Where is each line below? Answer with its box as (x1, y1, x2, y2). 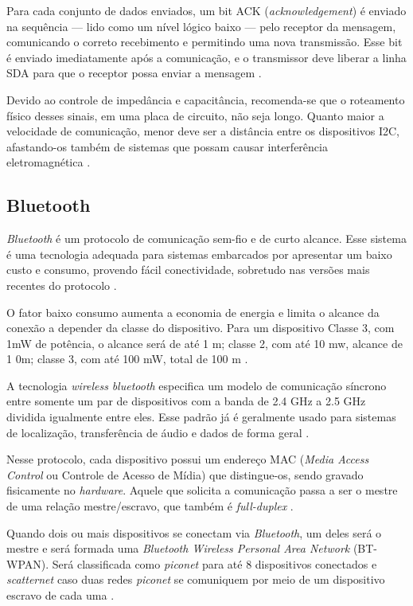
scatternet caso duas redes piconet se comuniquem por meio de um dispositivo (6, 571, 385, 588)
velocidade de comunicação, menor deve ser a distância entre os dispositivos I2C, (6, 123, 400, 139)
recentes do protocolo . (6, 276, 117, 293)
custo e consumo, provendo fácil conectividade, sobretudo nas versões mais (6, 261, 370, 278)
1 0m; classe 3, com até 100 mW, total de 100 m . (6, 350, 248, 367)
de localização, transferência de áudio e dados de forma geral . (6, 424, 310, 440)
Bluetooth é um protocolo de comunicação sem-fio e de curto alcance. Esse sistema (6, 230, 407, 247)
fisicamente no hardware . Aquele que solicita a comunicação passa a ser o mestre (6, 482, 398, 498)
